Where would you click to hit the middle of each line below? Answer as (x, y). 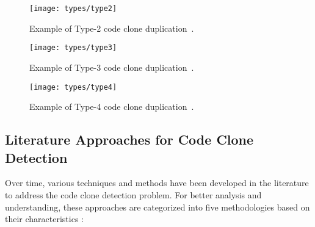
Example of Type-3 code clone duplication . (112, 67)
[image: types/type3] (73, 48)
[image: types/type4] (73, 87)
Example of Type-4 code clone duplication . (112, 106)
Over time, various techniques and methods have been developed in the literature (157, 183)
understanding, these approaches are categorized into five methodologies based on (157, 207)
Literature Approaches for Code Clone (129, 139)
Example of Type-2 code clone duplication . (112, 28)
